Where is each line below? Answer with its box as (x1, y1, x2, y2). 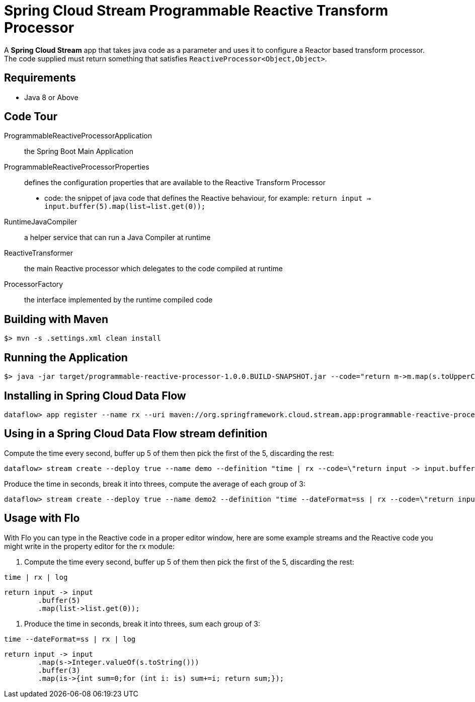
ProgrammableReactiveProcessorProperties (4, 163, 149, 172)
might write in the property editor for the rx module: (4, 541, 175, 551)
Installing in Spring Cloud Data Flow (4, 389, 186, 402)
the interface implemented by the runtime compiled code (24, 295, 213, 304)
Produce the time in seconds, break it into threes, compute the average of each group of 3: (4, 479, 305, 488)
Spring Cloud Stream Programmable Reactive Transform (4, 2, 388, 19)
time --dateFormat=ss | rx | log (4, 635, 136, 643)
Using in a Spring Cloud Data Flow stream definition (4, 427, 268, 440)
